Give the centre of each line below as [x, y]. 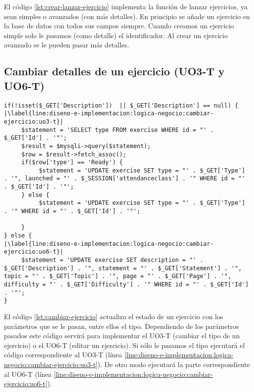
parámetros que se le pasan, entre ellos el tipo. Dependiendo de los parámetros [122, 326]
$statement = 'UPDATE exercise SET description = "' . [112, 260]
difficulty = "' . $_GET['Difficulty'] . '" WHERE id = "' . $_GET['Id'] [127, 284]
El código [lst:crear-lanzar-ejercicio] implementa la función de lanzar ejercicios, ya [126, 6]
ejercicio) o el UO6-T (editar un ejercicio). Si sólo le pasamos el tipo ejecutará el [125, 345]
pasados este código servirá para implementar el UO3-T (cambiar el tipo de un [122, 336]
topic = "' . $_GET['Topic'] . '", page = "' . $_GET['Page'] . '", [118, 276]
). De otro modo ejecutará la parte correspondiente [174, 364]
